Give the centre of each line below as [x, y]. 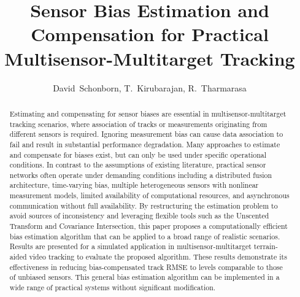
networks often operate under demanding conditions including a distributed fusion [141, 175]
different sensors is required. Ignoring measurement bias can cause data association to [146, 134]
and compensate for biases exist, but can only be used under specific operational [138, 154]
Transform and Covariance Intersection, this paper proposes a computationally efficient [148, 226]
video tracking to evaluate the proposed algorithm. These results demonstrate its [158, 257]
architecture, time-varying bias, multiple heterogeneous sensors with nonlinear [134, 185]
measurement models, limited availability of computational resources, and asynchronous [149, 195]
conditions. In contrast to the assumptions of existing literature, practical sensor [138, 165]
